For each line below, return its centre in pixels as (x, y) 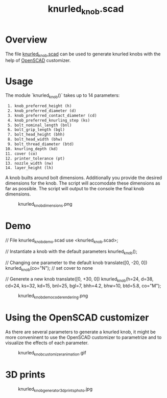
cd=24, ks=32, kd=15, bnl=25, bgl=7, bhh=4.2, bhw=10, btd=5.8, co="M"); (83, 286)
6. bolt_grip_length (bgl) (36, 130)
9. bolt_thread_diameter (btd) (41, 144)
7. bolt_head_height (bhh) (36, 135)
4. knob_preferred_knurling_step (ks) (49, 120)
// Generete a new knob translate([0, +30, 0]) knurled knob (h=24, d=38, (79, 280)
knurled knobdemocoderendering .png (53, 296)
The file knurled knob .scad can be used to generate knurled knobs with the (83, 54)
